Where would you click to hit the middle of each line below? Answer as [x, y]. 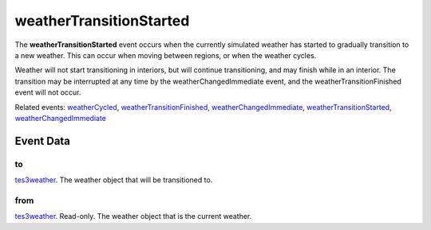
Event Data [43, 140]
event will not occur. [48, 92]
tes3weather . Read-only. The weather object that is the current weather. [133, 216]
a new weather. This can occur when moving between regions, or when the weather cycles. [166, 55]
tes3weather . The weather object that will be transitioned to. [114, 180]
